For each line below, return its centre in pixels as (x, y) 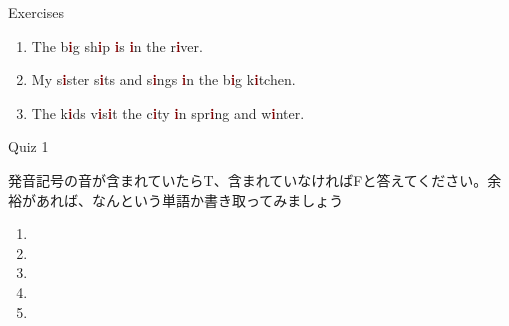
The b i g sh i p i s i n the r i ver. (117, 45)
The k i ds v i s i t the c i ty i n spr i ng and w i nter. (168, 112)
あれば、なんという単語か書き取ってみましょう (189, 199)
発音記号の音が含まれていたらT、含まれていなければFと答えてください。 (248, 179)
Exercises (36, 12)
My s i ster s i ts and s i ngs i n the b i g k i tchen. (163, 79)
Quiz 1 (28, 146)
